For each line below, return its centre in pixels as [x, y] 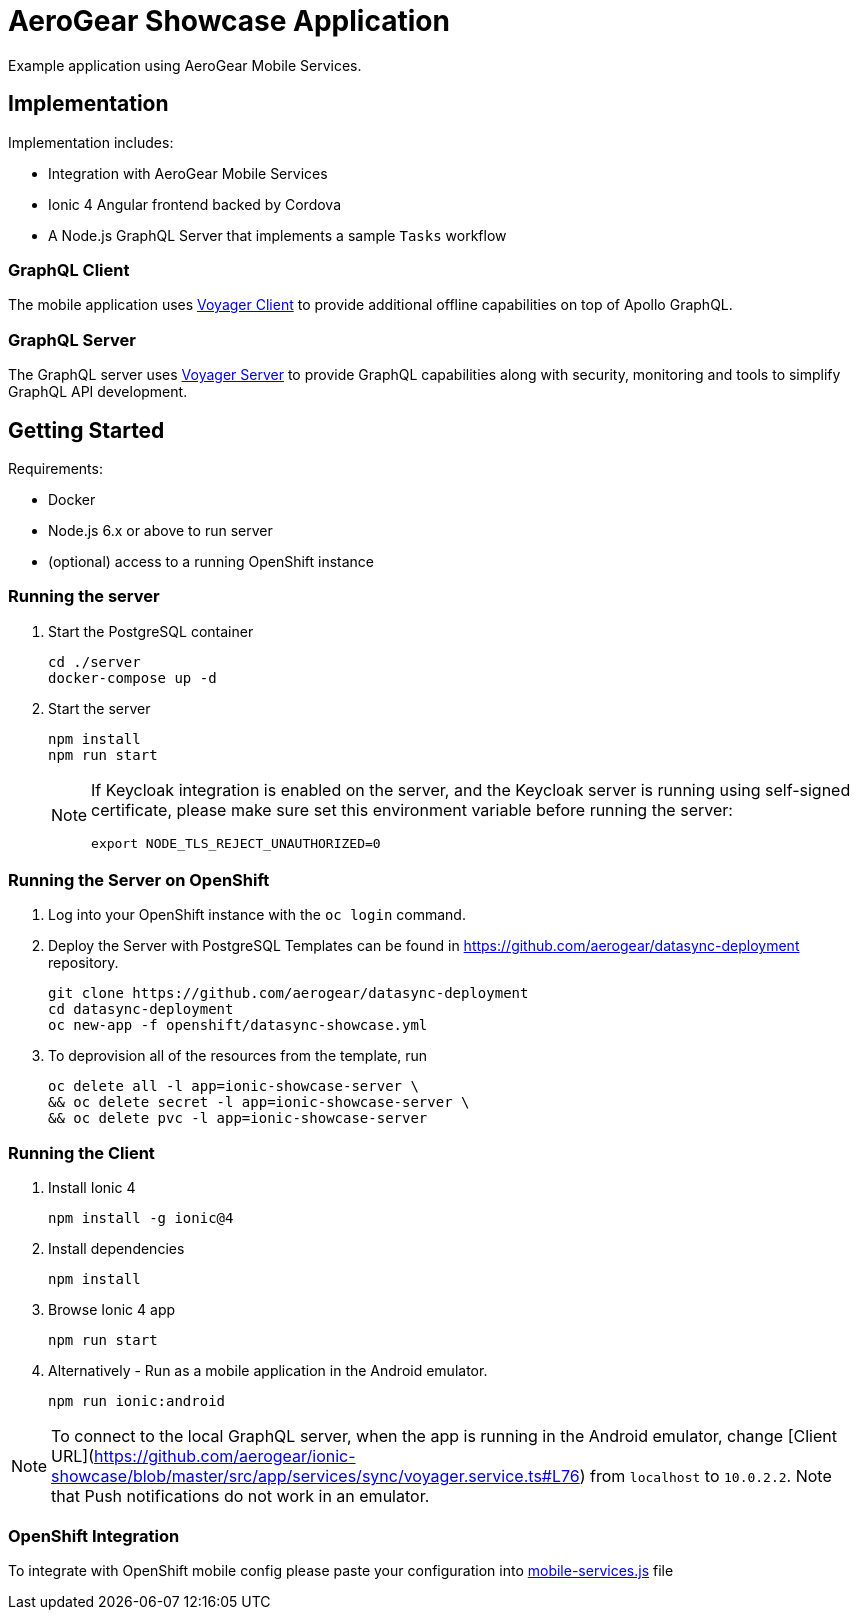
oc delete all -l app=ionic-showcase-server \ [233, 1086]
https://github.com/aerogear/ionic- [224, 1456]
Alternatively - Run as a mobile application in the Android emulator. [268, 1371]
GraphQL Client [69, 269]
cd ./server [94, 661]
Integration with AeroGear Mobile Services [188, 173]
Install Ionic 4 [92, 1188]
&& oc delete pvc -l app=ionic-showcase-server [238, 1118]
